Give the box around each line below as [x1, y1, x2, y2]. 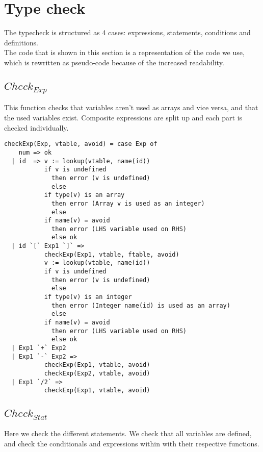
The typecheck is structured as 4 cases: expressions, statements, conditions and [4, 27, 251, 38]
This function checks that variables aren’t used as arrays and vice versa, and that [4, 102, 258, 113]
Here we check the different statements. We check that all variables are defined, [4, 428, 252, 438]
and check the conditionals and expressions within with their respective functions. [4, 438, 259, 448]
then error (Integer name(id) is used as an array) [51, 302, 230, 309]
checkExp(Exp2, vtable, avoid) [44, 369, 150, 377]
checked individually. [4, 122, 69, 133]
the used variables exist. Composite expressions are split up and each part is [4, 112, 243, 123]
